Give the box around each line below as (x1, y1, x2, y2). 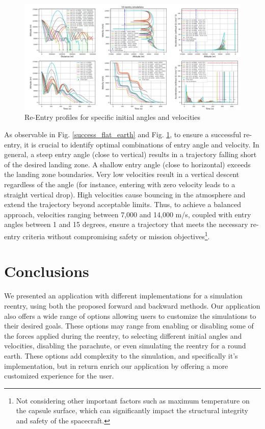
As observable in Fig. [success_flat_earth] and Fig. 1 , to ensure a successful (4, 129, 242, 140)
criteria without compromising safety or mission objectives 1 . (22, 229, 210, 241)
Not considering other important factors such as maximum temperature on (16, 395, 250, 406)
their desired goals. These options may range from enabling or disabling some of (4, 320, 254, 331)
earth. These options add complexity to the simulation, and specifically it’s (4, 350, 238, 361)
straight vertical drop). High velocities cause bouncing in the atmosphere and (4, 189, 246, 199)
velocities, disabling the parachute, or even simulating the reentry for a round (4, 340, 246, 351)
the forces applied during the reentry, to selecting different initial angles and (4, 330, 242, 341)
